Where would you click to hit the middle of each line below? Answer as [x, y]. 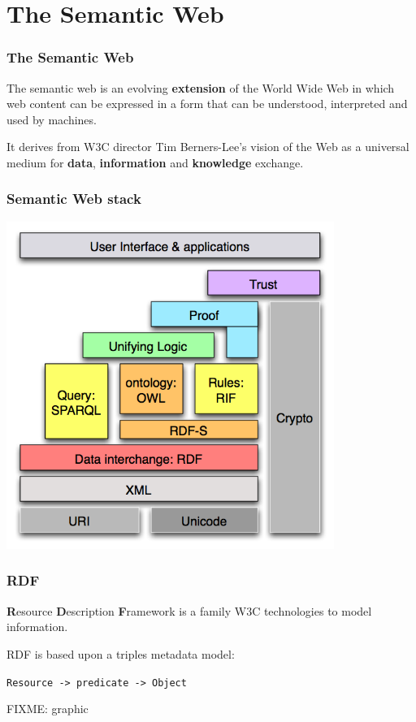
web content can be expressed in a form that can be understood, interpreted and [207, 104]
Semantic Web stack [74, 199]
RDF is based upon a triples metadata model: [121, 653]
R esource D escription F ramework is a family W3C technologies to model [189, 610]
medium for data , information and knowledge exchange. [155, 162]
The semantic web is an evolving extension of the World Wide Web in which [201, 87]
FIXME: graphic [48, 709]
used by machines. [52, 119]
